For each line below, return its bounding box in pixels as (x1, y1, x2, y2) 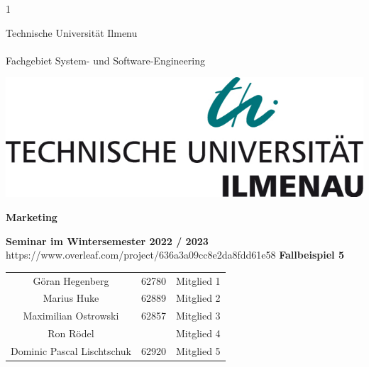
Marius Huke (43, 290, 99, 305)
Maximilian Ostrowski (23, 308, 119, 323)
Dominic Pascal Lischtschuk (11, 343, 131, 358)
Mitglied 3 (175, 308, 221, 323)
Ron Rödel (48, 326, 94, 341)
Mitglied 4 (175, 326, 221, 341)
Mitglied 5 (175, 343, 221, 358)
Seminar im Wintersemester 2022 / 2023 (6, 233, 209, 248)
